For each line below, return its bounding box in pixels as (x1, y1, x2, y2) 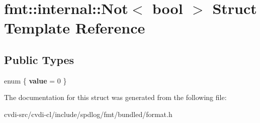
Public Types (4, 51, 74, 67)
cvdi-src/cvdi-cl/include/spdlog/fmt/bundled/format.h (4, 108, 172, 119)
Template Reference (4, 17, 145, 38)
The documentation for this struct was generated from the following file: (4, 92, 227, 102)
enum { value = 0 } (4, 75, 67, 85)
